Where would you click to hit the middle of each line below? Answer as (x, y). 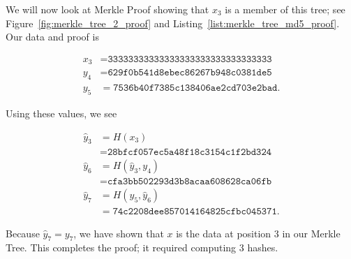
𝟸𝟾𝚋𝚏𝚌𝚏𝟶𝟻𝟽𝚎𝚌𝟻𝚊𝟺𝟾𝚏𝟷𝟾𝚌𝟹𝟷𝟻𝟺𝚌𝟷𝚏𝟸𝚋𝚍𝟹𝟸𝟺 (189, 153)
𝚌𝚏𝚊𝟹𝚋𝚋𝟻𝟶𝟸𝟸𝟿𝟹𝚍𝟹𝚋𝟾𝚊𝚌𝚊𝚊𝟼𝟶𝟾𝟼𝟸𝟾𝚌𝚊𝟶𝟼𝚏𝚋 (189, 182)
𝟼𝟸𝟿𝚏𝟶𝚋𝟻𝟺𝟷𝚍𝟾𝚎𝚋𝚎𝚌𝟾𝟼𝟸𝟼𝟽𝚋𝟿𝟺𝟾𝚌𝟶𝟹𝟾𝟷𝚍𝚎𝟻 (190, 73)
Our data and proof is (52, 37)
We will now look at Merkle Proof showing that (107, 9)
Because (23, 233)
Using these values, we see (61, 113)
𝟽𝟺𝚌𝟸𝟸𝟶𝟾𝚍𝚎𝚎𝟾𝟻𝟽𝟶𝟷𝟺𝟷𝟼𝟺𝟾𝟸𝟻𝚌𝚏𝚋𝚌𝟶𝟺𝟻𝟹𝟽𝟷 (195, 212)
